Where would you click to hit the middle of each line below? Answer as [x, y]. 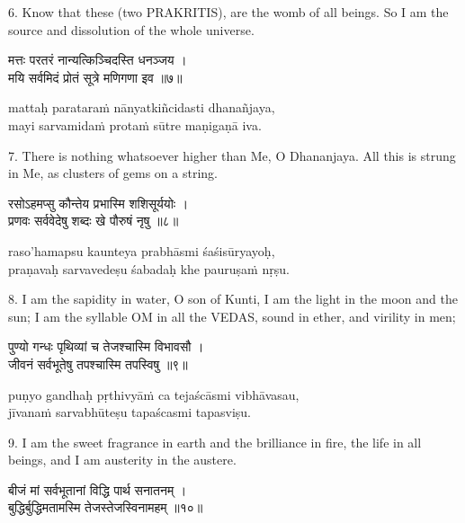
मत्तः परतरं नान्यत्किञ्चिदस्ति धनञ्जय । [98, 60]
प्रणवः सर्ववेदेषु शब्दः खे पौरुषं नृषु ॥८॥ [94, 221]
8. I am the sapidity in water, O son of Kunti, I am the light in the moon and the [233, 299]
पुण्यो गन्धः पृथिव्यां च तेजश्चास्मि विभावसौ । [106, 346]
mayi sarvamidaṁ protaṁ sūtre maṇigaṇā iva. [135, 124]
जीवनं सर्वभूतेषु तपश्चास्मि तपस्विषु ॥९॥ [98, 363]
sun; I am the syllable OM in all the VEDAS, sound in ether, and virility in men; [232, 316]
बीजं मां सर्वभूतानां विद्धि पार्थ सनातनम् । [98, 489]
